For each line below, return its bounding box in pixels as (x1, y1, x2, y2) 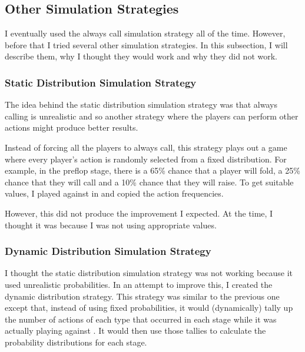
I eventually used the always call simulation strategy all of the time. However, (5, 27, 286, 39)
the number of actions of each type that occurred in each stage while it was (5, 313, 277, 325)
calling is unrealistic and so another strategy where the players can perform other (5, 109, 299, 122)
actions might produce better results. (5, 121, 138, 134)
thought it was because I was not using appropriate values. (5, 218, 217, 231)
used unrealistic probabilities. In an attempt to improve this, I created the (5, 278, 273, 290)
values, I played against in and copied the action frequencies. (5, 187, 224, 200)
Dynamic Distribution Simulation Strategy (5, 244, 211, 258)
